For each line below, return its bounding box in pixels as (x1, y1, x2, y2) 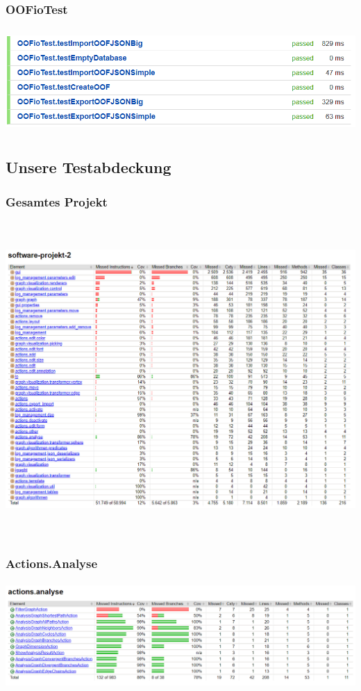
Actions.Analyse (6, 555, 98, 572)
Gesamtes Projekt (6, 193, 108, 210)
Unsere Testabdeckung (6, 156, 171, 178)
